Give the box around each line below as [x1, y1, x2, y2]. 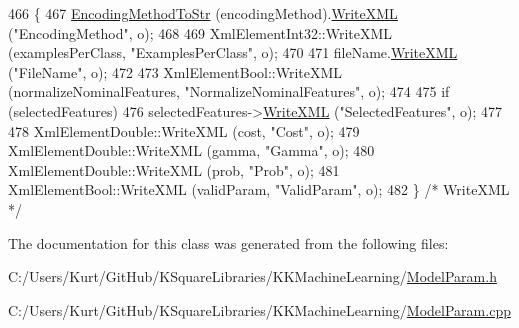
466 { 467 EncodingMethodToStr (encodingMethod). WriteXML [8, 3, 398, 23]
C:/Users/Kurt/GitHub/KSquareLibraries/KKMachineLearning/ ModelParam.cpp [8, 299, 511, 320]
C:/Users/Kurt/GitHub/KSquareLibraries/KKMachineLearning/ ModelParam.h [8, 266, 497, 287]
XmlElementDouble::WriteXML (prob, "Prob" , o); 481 [8, 159, 340, 180]
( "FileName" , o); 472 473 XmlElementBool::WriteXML [8, 61, 343, 82]
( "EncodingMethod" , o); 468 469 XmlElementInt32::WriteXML [8, 22, 393, 43]
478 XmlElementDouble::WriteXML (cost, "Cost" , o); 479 [8, 120, 360, 141]
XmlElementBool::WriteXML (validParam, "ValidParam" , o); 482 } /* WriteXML [8, 179, 510, 200]
